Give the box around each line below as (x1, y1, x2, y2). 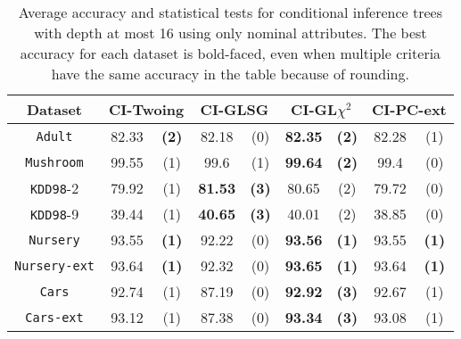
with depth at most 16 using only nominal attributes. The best (34, 22, 427, 43)
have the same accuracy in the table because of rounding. (51, 63, 409, 84)
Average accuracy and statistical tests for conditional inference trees (18, 2, 443, 22)
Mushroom (25, 154, 84, 169)
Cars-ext (25, 310, 84, 325)
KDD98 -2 (29, 178, 79, 198)
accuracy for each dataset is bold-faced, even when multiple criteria (20, 43, 441, 63)
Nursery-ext (14, 258, 95, 273)
